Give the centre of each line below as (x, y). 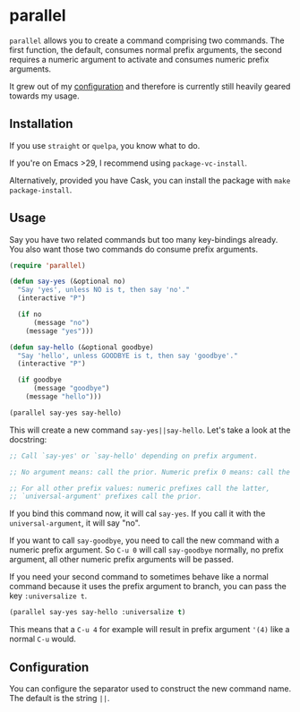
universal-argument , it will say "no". (75, 523)
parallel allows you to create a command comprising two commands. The (147, 40)
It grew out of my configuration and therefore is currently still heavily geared (150, 86)
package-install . (41, 190)
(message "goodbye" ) (71, 389)
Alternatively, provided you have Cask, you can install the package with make (150, 180)
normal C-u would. (43, 639)
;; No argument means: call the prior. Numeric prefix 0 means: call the (150, 472)
